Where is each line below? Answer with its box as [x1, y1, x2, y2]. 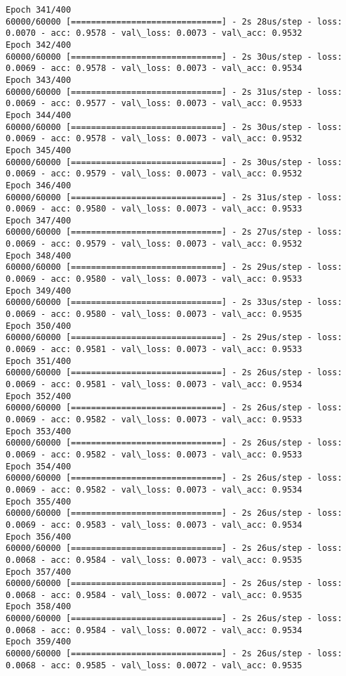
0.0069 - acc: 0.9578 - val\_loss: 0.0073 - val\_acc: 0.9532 [6, 134, 302, 144]
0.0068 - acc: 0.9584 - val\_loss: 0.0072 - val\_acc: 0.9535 [6, 590, 302, 600]
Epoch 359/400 [6, 637, 72, 647]
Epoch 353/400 [6, 426, 72, 436]
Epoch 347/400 [6, 215, 72, 226]
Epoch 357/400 [6, 566, 72, 577]
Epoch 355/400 [6, 496, 72, 507]
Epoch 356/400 [6, 531, 72, 542]
